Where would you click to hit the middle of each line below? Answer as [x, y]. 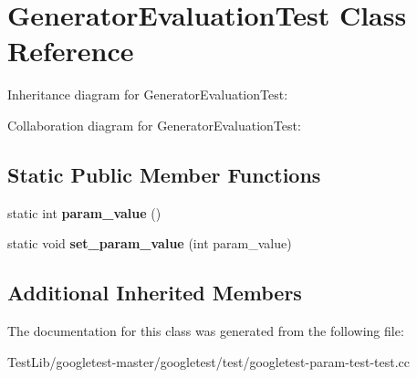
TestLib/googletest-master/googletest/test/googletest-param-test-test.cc [209, 361]
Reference [71, 51]
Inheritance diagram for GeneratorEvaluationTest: [148, 94]
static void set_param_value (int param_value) [150, 243]
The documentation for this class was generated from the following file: [206, 331]
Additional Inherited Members [155, 293]
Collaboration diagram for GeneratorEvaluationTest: [154, 125]
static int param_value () [84, 212]
